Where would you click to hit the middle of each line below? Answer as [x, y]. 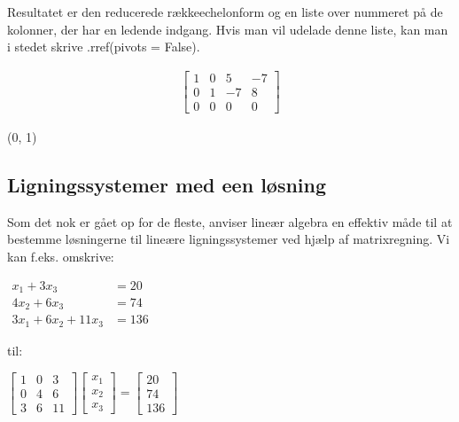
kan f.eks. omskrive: [61, 256]
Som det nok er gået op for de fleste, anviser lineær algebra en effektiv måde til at [230, 221]
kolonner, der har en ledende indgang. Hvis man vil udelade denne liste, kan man [228, 29]
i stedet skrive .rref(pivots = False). [104, 47]
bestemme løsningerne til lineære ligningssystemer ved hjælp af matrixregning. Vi [229, 239]
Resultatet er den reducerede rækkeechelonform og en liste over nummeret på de [225, 12]
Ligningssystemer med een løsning [167, 184]
